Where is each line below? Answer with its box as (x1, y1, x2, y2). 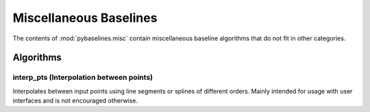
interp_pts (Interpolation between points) (12, 72, 153, 82)
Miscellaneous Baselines (12, 10, 158, 25)
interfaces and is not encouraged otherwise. (12, 96, 138, 105)
